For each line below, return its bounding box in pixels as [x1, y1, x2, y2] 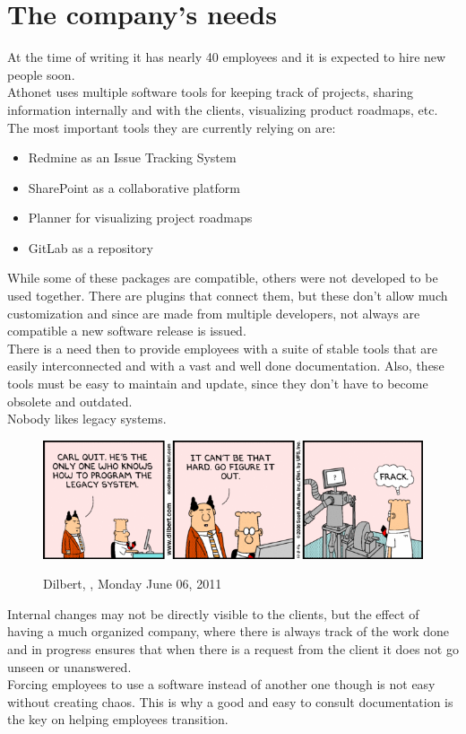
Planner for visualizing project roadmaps [28, 208, 253, 227]
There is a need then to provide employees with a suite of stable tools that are [7, 338, 437, 357]
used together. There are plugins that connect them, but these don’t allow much [7, 286, 448, 305]
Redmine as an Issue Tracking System [28, 148, 237, 167]
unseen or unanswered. [7, 657, 132, 676]
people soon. [7, 65, 75, 83]
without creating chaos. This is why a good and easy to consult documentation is [7, 692, 453, 711]
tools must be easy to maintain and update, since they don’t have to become [7, 374, 428, 393]
